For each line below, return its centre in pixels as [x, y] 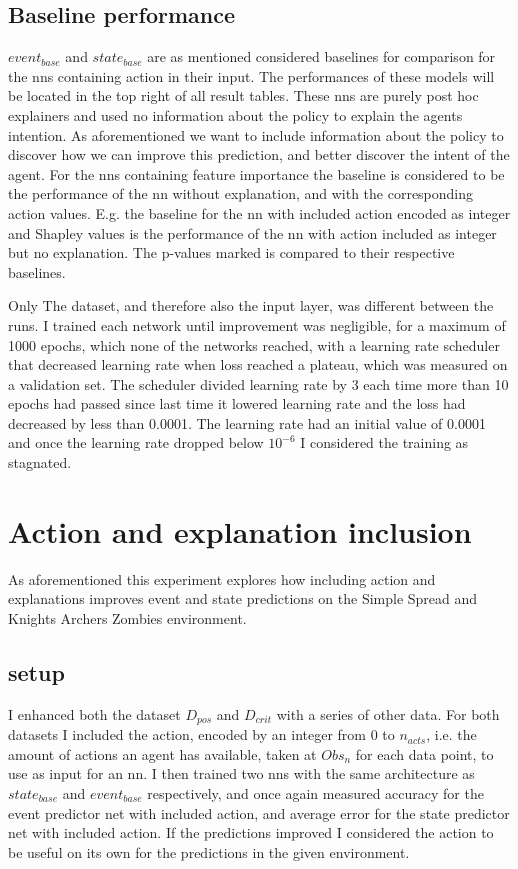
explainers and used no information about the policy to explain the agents [235, 114]
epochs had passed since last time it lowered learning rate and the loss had [237, 403]
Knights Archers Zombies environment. [127, 617]
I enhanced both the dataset [94, 713]
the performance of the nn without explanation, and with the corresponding [241, 193]
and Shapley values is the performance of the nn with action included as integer [252, 232]
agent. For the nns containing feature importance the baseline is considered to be [256, 173]
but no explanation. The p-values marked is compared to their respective [231, 252]
